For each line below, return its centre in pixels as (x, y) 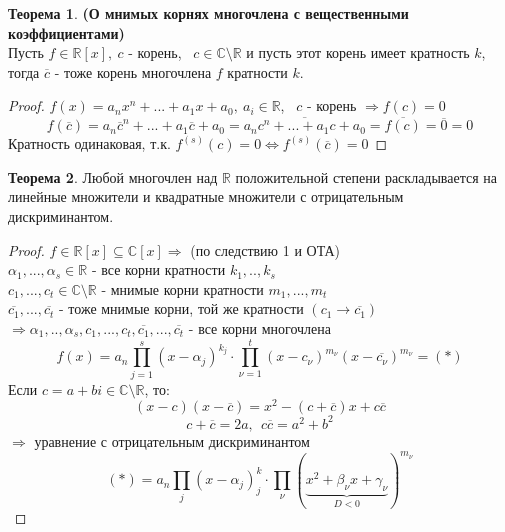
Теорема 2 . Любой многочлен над (113, 176)
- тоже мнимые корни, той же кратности (181, 308)
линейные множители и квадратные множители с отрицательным (206, 196)
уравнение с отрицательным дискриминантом (172, 440)
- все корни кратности (158, 269)
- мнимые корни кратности (182, 288)
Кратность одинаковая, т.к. (89, 143)
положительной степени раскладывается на (366, 176)
